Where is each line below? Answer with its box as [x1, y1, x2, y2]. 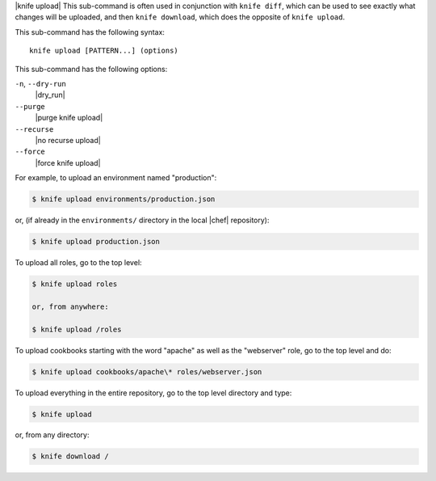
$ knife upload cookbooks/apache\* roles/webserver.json [31, 367, 262, 376]
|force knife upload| [35, 158, 101, 167]
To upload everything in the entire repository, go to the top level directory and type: [15, 388, 292, 398]
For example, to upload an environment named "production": [15, 173, 217, 183]
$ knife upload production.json [31, 237, 161, 247]
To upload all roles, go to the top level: [15, 258, 142, 268]
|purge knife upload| [35, 113, 103, 123]
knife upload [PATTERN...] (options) [29, 46, 179, 56]
